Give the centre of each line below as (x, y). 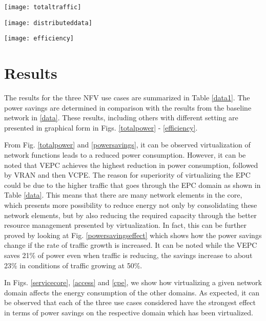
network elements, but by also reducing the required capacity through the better (130, 215)
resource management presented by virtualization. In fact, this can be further (125, 225)
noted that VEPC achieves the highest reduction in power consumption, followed (131, 165)
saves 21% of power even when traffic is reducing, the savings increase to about (128, 255)
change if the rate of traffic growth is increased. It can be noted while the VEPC (131, 245)
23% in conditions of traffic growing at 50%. (73, 265)
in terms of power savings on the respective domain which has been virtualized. (129, 312)
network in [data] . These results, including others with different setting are (121, 117)
